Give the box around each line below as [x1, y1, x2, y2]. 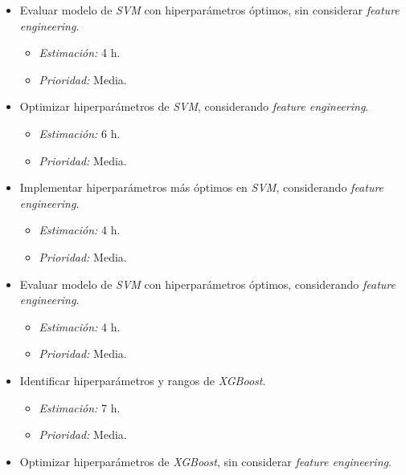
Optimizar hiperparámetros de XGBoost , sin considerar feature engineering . [19, 453, 392, 469]
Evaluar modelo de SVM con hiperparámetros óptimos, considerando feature [19, 275, 396, 292]
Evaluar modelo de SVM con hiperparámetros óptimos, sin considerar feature [19, 2, 400, 18]
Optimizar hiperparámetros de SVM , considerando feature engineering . [19, 98, 369, 115]
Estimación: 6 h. [39, 124, 121, 141]
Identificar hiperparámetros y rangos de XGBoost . [19, 371, 266, 388]
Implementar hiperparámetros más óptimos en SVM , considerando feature [19, 179, 384, 196]
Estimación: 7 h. [39, 399, 121, 416]
